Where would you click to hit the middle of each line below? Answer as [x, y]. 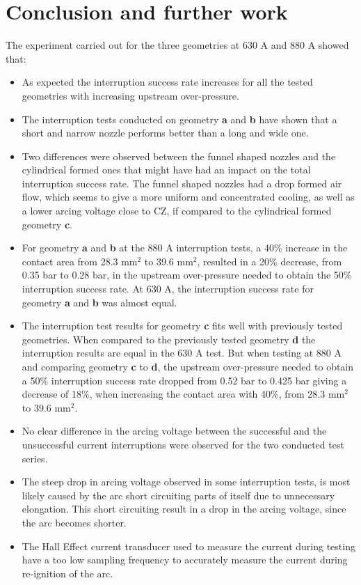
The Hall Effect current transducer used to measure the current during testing [188, 546]
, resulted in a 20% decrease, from [270, 261]
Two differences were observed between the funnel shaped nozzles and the [179, 156]
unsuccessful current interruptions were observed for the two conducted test [183, 444]
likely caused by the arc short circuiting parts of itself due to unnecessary [178, 495]
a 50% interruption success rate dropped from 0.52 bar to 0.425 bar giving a [184, 380]
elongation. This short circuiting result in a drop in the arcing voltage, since [184, 509]
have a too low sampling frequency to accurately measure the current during [185, 560]
